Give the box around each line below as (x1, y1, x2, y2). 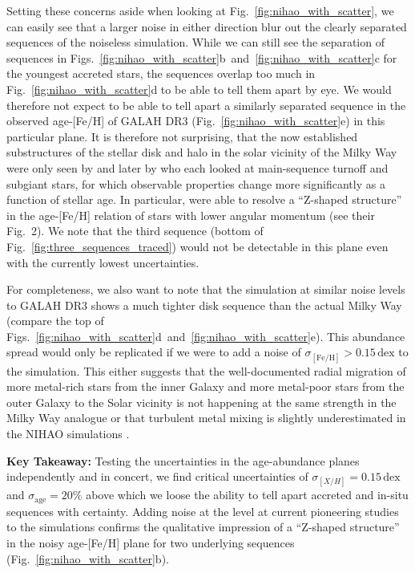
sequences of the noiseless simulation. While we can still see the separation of (6, 34, 385, 51)
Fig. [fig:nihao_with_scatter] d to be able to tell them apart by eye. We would (6, 80, 392, 97)
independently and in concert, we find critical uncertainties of (6, 468, 308, 485)
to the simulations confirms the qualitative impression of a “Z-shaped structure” (6, 518, 400, 535)
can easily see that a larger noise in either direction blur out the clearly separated (6, 18, 407, 35)
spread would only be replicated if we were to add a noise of (6, 343, 301, 360)
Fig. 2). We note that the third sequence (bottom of (6, 222, 264, 239)
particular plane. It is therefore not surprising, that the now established (6, 128, 358, 144)
